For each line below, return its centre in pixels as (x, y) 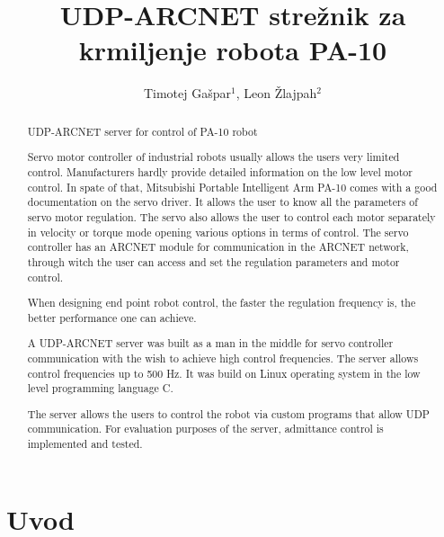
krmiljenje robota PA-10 (233, 50)
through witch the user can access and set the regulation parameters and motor (213, 261)
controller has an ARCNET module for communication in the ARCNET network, (218, 247)
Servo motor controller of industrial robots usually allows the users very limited (213, 157)
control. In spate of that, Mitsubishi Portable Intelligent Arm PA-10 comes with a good (232, 187)
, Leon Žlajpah (276, 93)
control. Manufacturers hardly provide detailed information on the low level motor (220, 171)
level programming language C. (100, 388)
